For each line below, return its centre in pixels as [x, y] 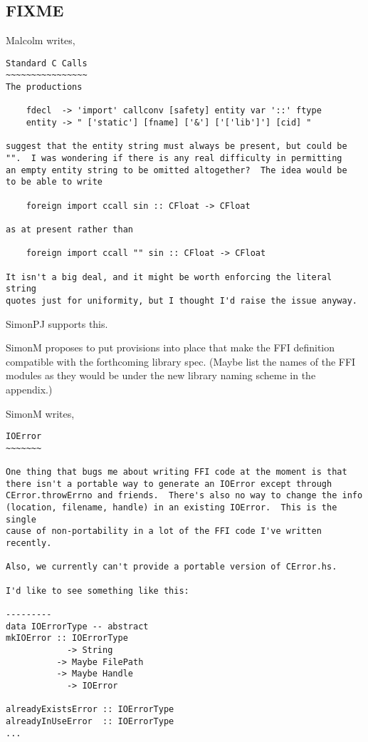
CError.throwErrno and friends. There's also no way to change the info [184, 496]
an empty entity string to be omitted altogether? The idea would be [177, 170]
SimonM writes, [40, 413]
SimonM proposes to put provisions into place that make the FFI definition [170, 347]
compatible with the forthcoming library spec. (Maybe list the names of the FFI [181, 361]
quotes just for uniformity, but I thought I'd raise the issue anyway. [182, 300]
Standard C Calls [47, 63]
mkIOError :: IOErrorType [67, 638]
